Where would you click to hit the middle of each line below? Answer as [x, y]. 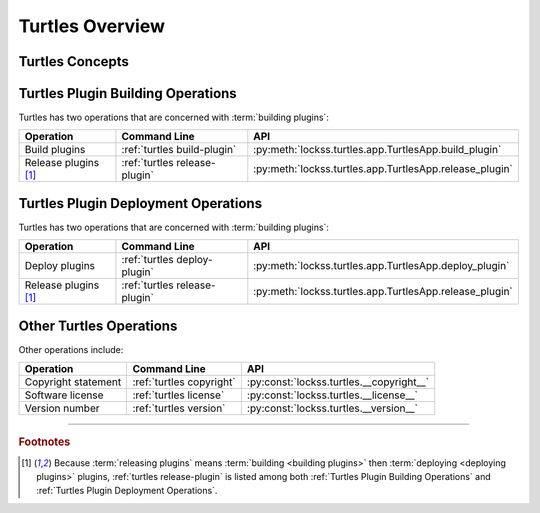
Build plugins [55, 150]
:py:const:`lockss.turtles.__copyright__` [338, 382]
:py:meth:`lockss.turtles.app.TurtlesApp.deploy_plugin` [381, 266]
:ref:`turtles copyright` [184, 382]
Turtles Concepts [74, 61]
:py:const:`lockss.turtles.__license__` [332, 395]
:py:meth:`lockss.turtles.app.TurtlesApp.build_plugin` [377, 150]
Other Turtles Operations [98, 325]
